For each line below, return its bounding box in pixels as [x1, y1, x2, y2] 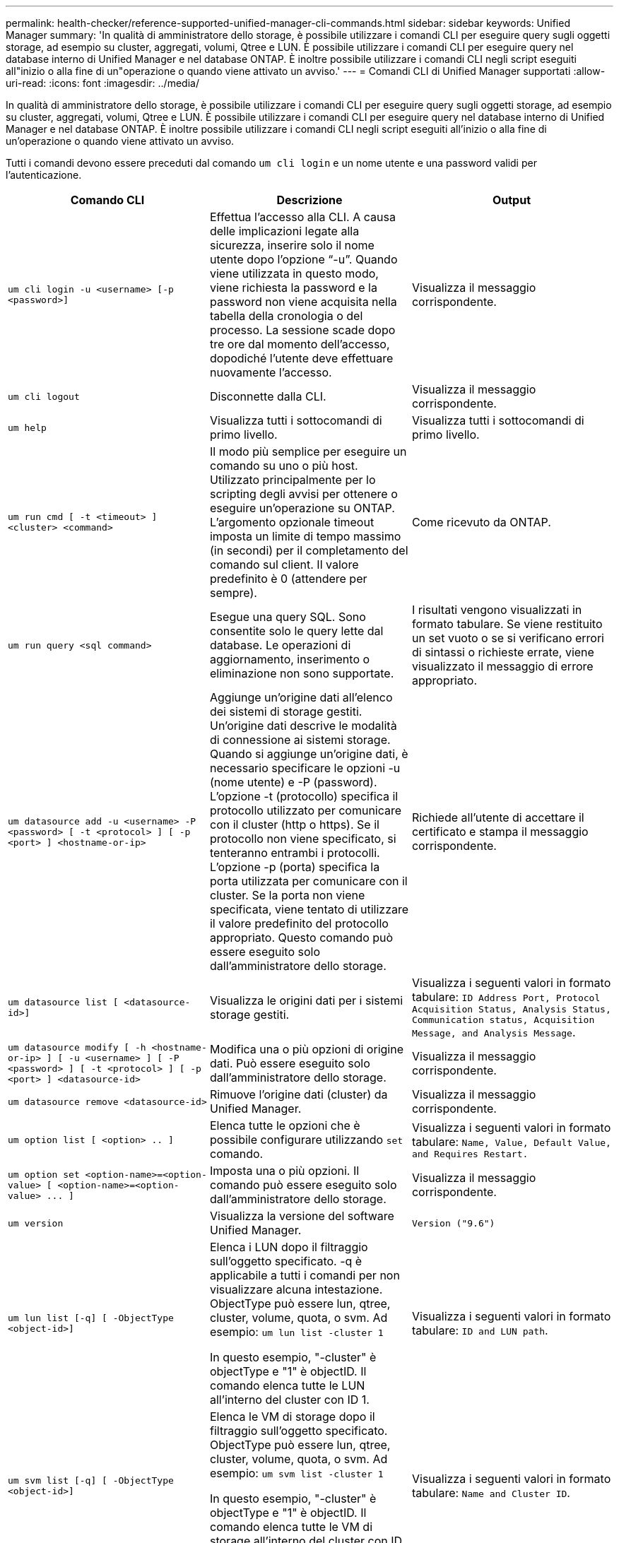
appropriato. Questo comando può [209, 930, 394, 945]
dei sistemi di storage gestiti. [209, 704, 362, 719]
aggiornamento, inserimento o [209, 652, 370, 666]
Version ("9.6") [411, 1217, 495, 1229]
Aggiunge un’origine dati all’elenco [209, 690, 393, 704]
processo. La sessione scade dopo [209, 323, 396, 337]
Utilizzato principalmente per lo [209, 473, 376, 487]
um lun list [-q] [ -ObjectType [8, 1313, 174, 1323]
